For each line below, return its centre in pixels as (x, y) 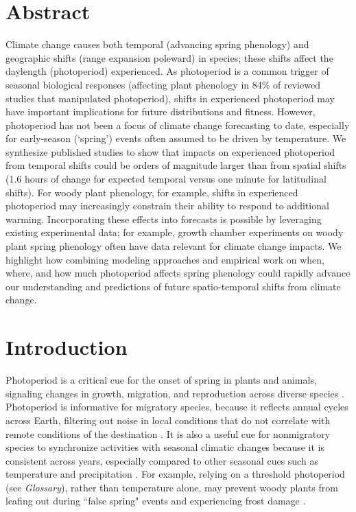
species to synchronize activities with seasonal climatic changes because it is (165, 447)
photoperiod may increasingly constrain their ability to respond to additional (167, 206)
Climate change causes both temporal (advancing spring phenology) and (157, 44)
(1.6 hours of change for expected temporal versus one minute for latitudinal (166, 179)
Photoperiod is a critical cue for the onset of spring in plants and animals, (161, 380)
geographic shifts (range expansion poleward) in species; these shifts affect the (169, 57)
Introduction (67, 347)
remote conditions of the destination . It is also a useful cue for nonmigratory (168, 433)
